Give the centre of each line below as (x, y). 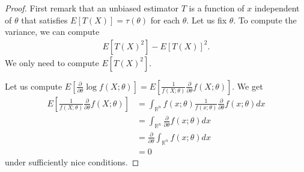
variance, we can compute (52, 32)
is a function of (217, 8)
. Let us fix (207, 20)
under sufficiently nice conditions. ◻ (72, 161)
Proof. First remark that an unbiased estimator (92, 8)
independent (277, 8)
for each (165, 20)
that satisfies (44, 20)
